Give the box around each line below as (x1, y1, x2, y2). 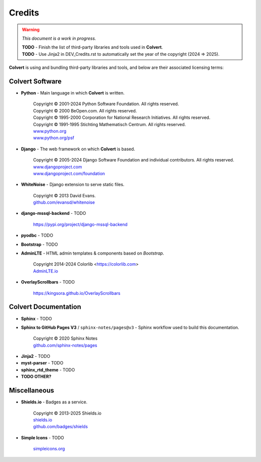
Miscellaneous (9, 386, 54, 395)
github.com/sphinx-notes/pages (33, 342, 98, 348)
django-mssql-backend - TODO (21, 210, 87, 216)
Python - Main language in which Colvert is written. (21, 90, 125, 96)
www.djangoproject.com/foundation (33, 170, 105, 176)
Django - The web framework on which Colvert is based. (21, 146, 135, 152)
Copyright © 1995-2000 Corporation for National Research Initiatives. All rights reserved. (33, 114, 210, 121)
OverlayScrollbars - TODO (21, 279, 75, 285)
